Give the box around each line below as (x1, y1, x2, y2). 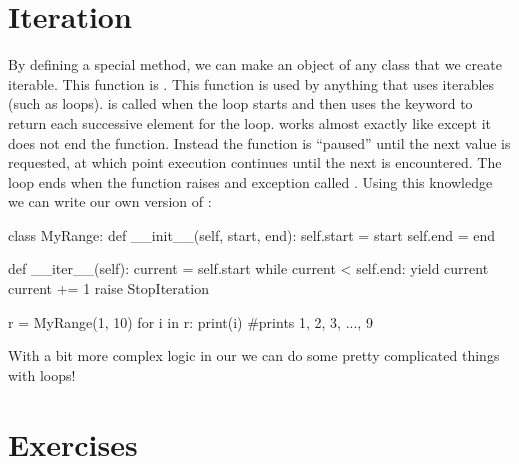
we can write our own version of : (8, 191, 212, 212)
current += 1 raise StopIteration (8, 278, 209, 299)
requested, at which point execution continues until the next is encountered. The (8, 152, 502, 173)
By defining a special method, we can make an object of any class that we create (8, 54, 502, 75)
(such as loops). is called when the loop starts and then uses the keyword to (8, 93, 473, 114)
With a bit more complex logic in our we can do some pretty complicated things (8, 345, 500, 366)
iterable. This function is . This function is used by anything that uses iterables (8, 73, 495, 94)
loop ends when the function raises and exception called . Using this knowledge (8, 171, 493, 192)
